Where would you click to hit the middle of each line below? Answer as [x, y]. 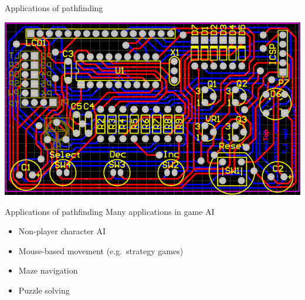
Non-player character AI [62, 231]
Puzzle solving [44, 290]
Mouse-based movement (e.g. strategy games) [101, 250]
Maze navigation [48, 270]
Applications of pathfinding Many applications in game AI [110, 211]
